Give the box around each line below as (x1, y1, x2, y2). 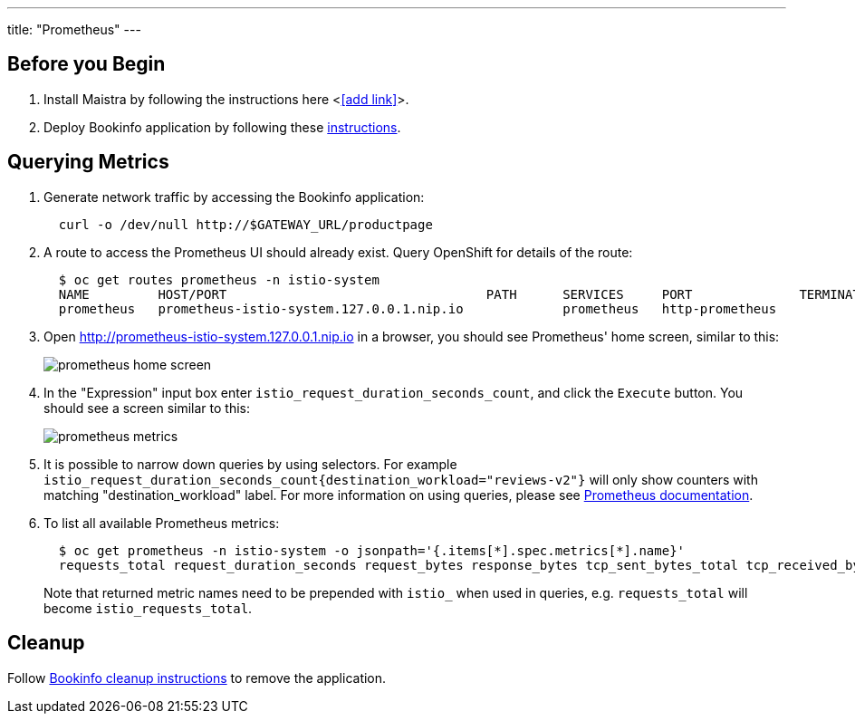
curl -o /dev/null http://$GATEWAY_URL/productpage (58, 216, 433, 232)
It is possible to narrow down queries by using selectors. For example (43, 456, 457, 472)
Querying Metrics (7, 150, 169, 174)
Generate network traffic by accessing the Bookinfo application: (43, 188, 425, 205)
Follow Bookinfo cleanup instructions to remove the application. (7, 669, 387, 686)
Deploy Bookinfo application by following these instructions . (43, 119, 401, 135)
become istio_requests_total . (43, 600, 253, 616)
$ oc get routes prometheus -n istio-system (58, 272, 379, 287)
